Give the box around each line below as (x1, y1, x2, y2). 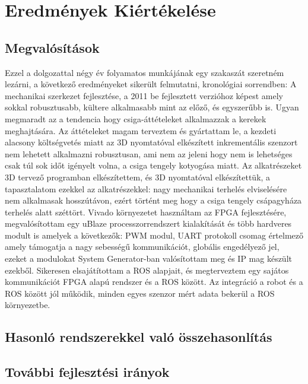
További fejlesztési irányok (5, 363, 170, 381)
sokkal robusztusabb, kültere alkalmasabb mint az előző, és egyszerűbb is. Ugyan (5, 101, 299, 113)
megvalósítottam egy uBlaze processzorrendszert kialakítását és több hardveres (5, 217, 292, 230)
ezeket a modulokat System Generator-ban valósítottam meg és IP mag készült (5, 252, 292, 265)
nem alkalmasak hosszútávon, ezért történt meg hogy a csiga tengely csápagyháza (5, 194, 302, 207)
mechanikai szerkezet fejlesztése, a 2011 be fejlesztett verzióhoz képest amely (5, 89, 283, 101)
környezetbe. (5, 299, 50, 311)
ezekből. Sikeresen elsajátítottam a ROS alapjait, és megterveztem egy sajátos (5, 264, 289, 276)
